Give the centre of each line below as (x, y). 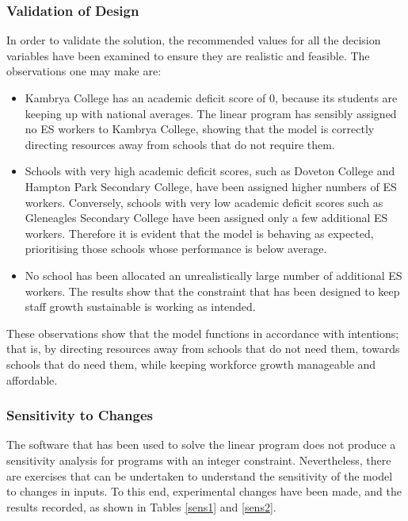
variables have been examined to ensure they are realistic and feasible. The (188, 55)
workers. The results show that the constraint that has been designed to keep (212, 291)
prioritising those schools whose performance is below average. (176, 249)
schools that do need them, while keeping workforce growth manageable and (191, 364)
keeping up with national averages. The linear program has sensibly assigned (211, 113)
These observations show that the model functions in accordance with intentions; (203, 333)
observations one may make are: (84, 71)
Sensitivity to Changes (80, 415)
